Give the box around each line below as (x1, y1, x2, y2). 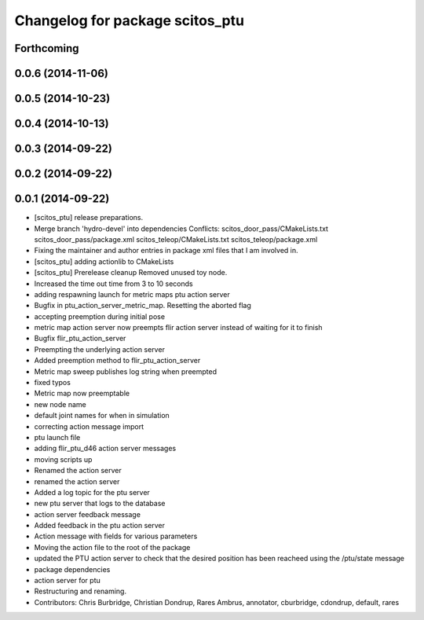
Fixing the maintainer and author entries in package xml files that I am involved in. (34, 246, 298, 255)
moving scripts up (34, 454, 93, 464)
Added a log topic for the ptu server (34, 487, 151, 497)
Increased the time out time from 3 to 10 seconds (34, 279, 193, 288)
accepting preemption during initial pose (34, 311, 165, 321)
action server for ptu (34, 576, 101, 585)
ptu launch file (34, 432, 81, 442)
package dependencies (34, 564, 111, 574)
